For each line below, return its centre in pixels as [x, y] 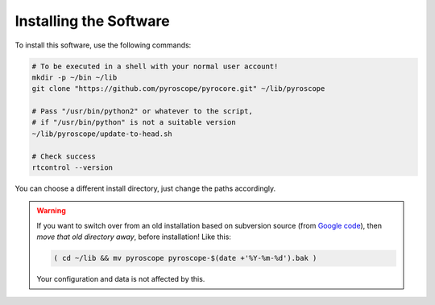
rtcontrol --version [72, 168]
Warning [51, 211]
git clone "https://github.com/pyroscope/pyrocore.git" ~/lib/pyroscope [178, 89]
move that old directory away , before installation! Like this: [134, 237]
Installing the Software [92, 21]
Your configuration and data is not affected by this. [121, 279]
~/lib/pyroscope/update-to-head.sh [102, 134]
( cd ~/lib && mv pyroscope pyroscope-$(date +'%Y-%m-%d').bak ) [185, 258]
